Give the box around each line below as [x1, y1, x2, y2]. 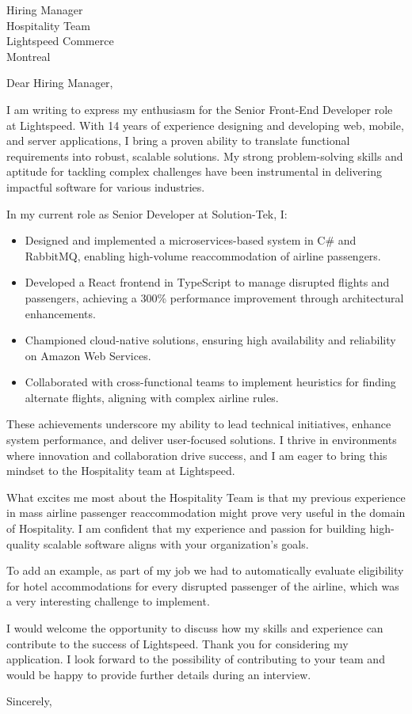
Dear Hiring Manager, [6, 74, 113, 91]
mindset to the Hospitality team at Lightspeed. [6, 462, 235, 479]
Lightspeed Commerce [6, 32, 114, 49]
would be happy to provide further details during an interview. [6, 666, 311, 682]
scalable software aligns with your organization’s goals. [44, 535, 309, 552]
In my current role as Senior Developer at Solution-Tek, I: [6, 205, 288, 222]
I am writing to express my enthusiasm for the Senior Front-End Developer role [6, 101, 393, 117]
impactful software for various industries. [6, 178, 205, 195]
